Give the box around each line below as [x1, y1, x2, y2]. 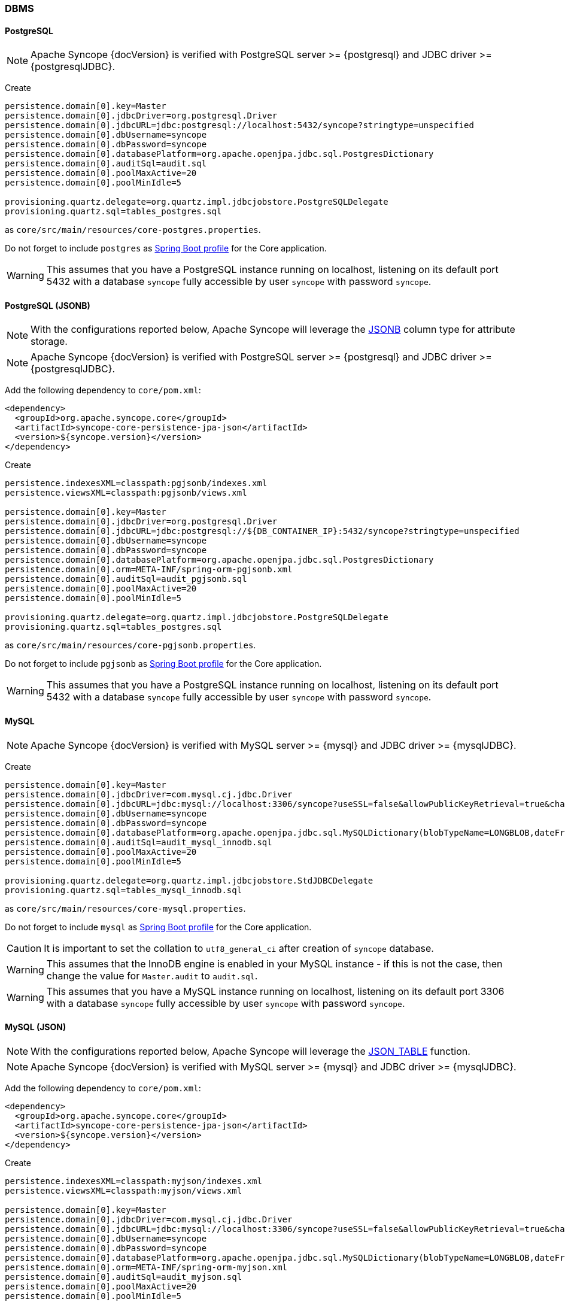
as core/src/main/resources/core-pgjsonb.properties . [5, 640, 256, 651]
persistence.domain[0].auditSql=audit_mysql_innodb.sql [5, 837, 272, 847]
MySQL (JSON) [5, 1022, 66, 1033]
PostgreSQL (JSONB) [5, 300, 90, 311]
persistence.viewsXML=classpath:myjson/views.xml [5, 1185, 242, 1195]
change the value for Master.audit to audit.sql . [46, 969, 258, 982]
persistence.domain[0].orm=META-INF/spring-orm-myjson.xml [5, 1262, 288, 1272]
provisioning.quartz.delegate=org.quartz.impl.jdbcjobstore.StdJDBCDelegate [5, 875, 373, 885]
